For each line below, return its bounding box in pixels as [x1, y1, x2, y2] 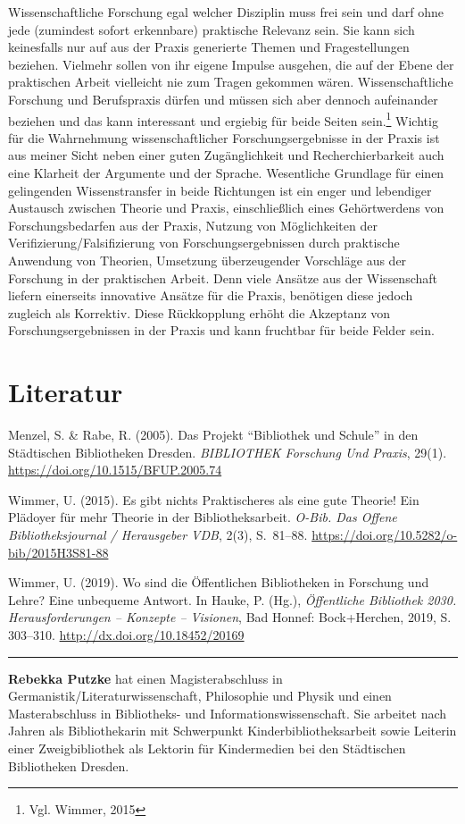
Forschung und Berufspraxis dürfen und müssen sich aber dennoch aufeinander [8, 89, 438, 108]
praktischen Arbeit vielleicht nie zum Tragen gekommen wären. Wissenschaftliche [8, 72, 453, 91]
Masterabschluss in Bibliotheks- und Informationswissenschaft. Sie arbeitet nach [8, 703, 447, 722]
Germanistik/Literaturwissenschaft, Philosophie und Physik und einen [8, 686, 392, 705]
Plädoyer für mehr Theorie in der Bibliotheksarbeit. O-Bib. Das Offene [8, 508, 397, 526]
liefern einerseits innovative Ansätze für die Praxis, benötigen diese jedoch [8, 286, 413, 305]
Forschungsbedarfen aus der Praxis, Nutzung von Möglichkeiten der [8, 215, 378, 234]
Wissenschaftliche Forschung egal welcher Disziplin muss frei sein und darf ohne [8, 3, 444, 21]
